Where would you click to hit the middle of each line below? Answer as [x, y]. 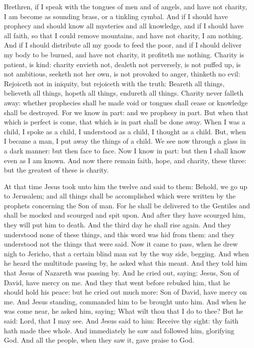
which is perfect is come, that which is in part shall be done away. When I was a [125, 122]
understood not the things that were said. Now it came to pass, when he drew [121, 244]
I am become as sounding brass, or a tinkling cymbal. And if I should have [116, 16]
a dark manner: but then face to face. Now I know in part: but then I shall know [125, 150]
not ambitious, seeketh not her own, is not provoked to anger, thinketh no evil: [122, 74]
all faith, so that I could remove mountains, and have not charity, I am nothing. [124, 35]
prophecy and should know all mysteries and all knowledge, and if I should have [124, 26]
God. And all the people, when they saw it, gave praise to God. [99, 340]
